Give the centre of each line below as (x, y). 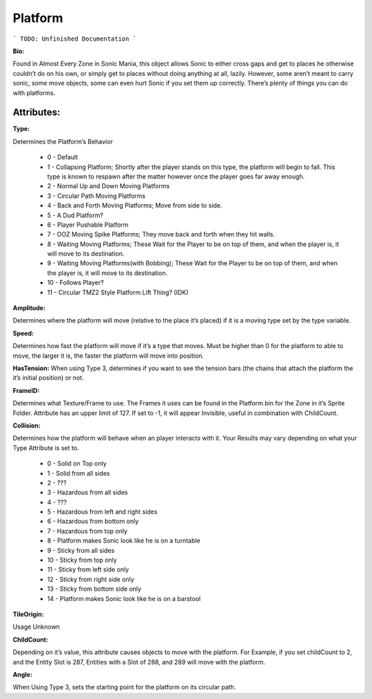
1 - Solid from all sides (79, 473)
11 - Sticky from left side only (88, 569)
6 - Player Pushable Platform (88, 225)
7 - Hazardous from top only (87, 531)
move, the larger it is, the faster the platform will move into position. (108, 356)
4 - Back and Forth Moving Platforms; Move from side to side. (135, 205)
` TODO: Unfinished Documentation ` (75, 39)
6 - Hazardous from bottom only (93, 521)
